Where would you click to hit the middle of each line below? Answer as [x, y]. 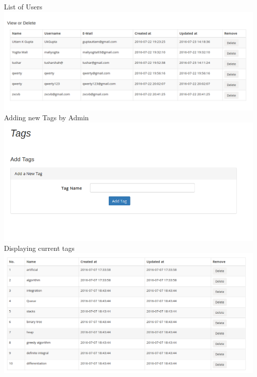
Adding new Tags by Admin [46, 118]
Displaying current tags [39, 248]
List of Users [23, 6]
